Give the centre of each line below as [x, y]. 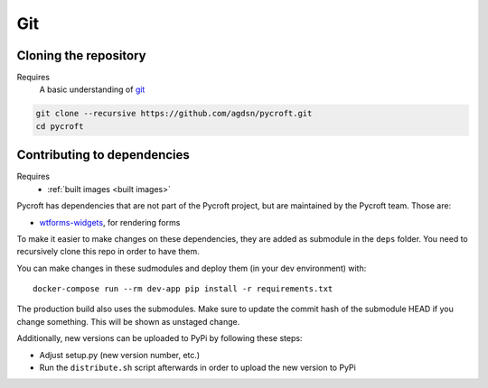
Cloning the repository [81, 55]
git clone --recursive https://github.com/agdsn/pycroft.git [174, 114]
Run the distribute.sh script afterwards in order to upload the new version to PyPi [197, 368]
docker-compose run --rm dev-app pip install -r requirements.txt [183, 289]
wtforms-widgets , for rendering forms [110, 222]
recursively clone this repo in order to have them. [108, 252]
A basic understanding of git [92, 89]
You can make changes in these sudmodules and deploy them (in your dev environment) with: [192, 268]
